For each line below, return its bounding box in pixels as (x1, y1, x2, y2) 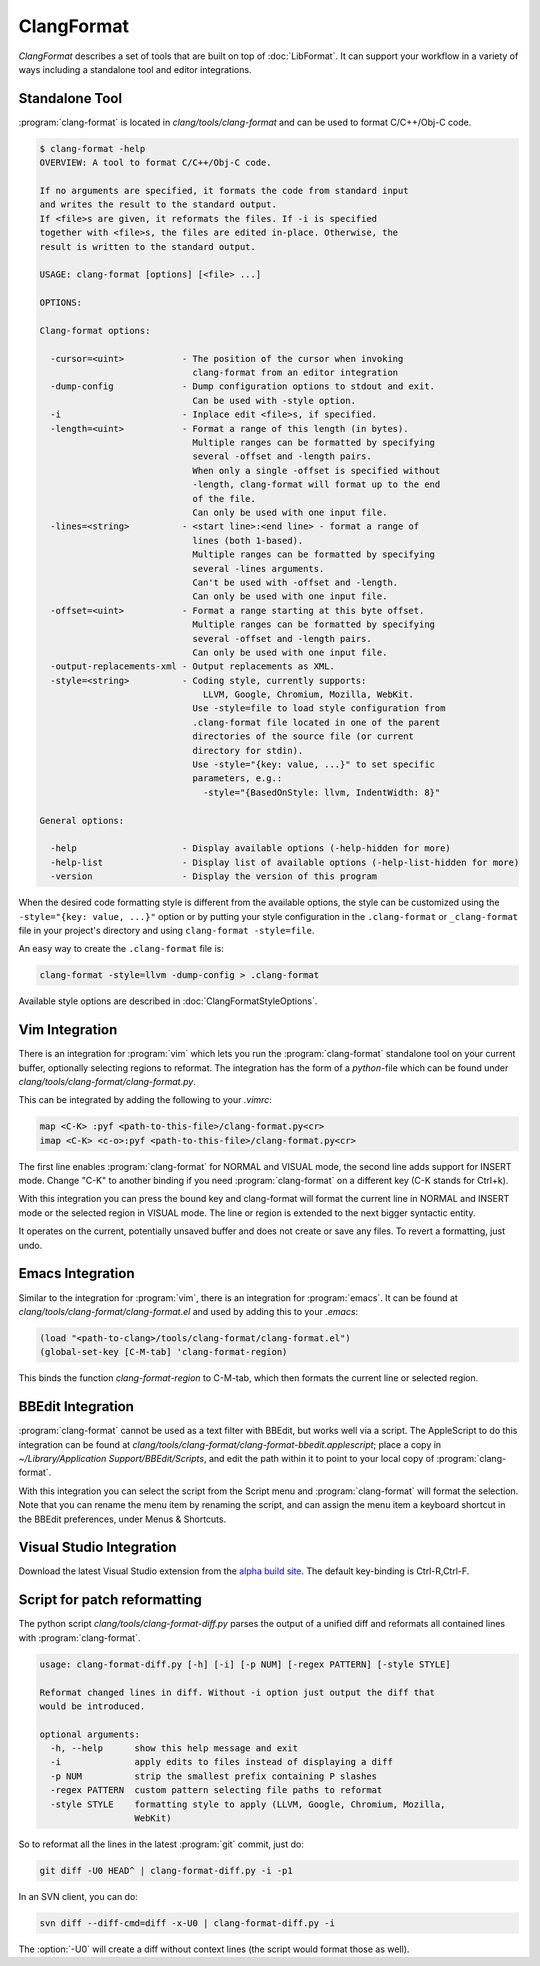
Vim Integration (18, 1021, 118, 1039)
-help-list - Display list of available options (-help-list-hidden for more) (50, 856, 520, 868)
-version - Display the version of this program (50, 871, 378, 882)
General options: (39, 815, 125, 826)
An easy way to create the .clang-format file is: (18, 943, 225, 955)
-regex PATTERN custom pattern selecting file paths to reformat (50, 1785, 383, 1796)
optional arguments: (39, 1728, 140, 1740)
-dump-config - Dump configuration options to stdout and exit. (50, 381, 435, 392)
